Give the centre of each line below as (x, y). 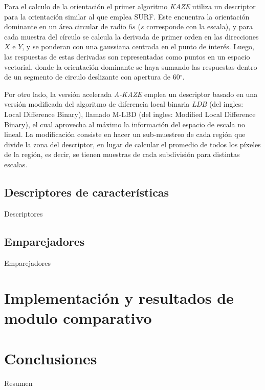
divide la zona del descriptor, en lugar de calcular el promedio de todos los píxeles (132, 144)
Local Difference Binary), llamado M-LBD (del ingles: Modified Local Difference (130, 114)
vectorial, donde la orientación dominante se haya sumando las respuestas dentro (131, 66)
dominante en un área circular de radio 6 (68, 26)
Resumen (18, 383)
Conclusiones (51, 358)
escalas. (16, 164)
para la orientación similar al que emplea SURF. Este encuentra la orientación (127, 16)
